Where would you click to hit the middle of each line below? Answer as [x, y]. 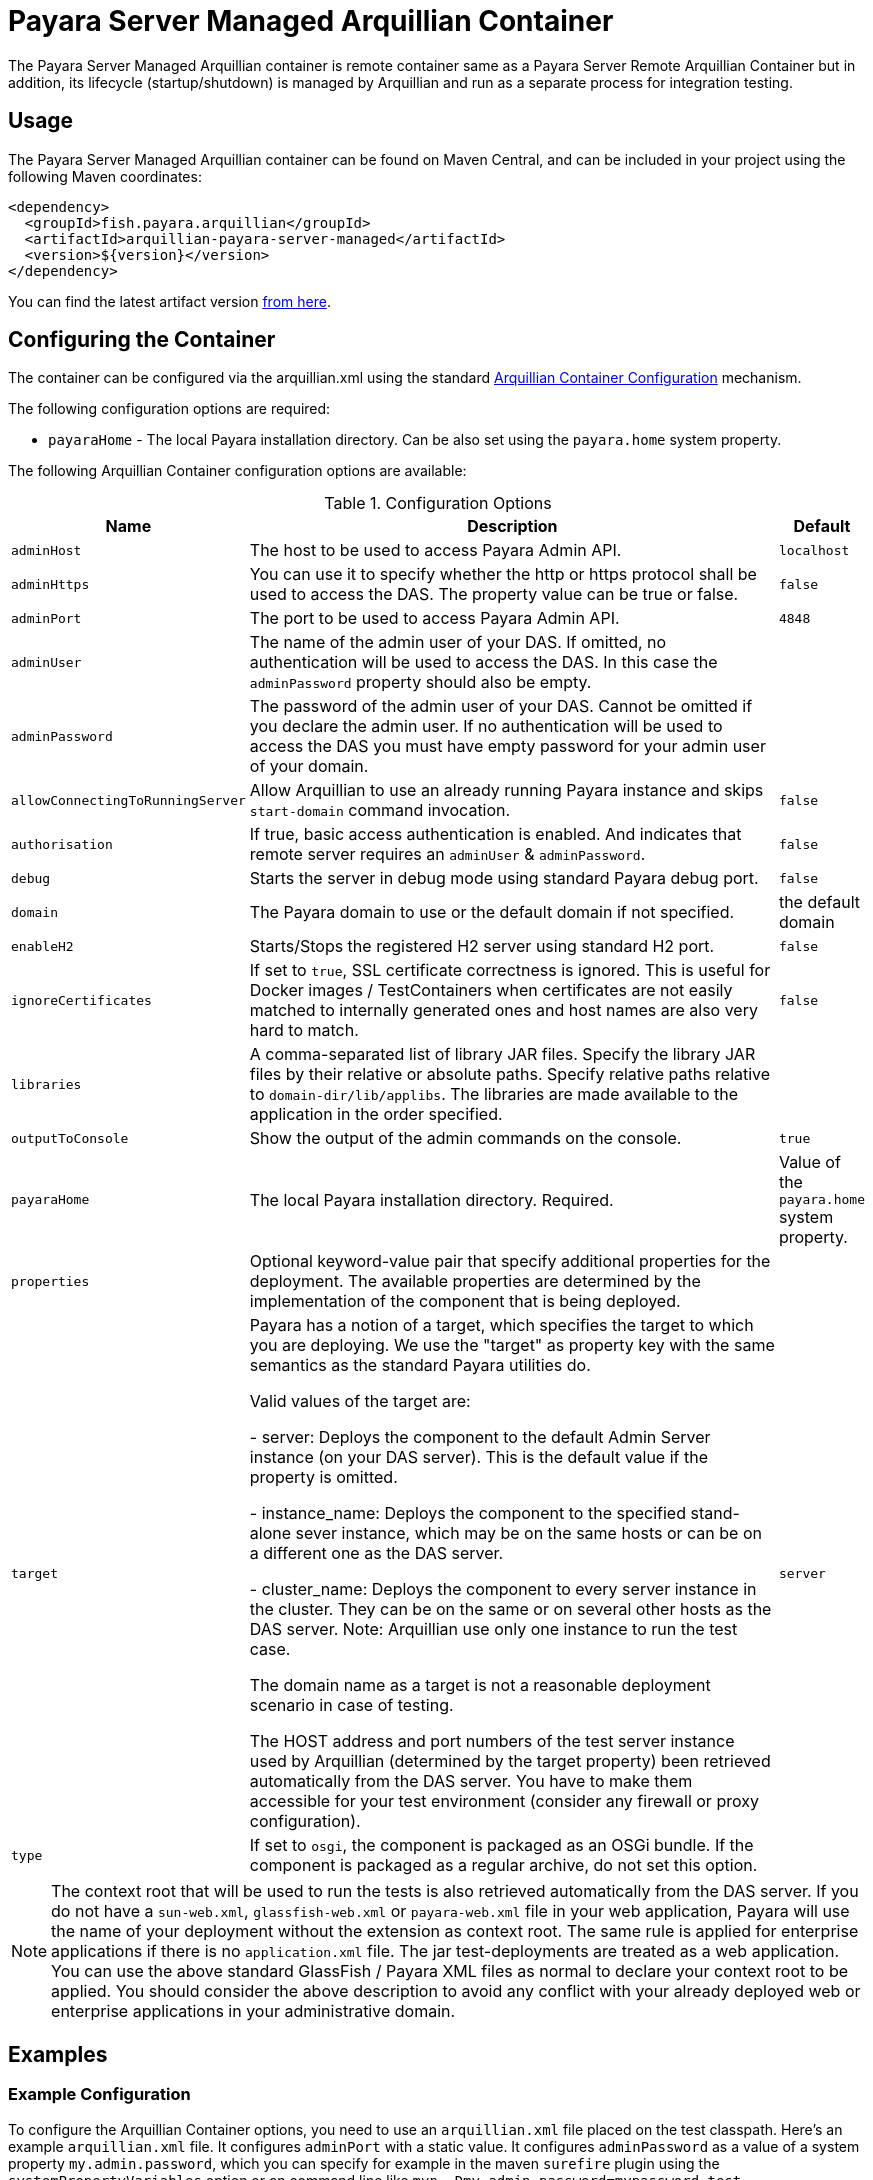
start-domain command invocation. [380, 810]
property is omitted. [323, 1477]
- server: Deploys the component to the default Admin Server [480, 1437]
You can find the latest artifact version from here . [169, 301]
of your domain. [309, 766]
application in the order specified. [376, 1114]
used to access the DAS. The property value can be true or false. [494, 594]
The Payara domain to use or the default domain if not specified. [492, 912]
